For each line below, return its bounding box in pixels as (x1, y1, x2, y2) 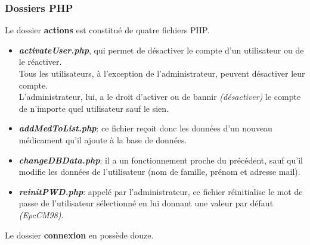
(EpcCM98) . (18, 208, 64, 221)
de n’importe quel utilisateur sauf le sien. (18, 102, 169, 114)
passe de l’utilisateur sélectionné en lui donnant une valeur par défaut (18, 197, 274, 209)
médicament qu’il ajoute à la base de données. (18, 133, 187, 146)
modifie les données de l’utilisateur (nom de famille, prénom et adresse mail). (18, 165, 300, 178)
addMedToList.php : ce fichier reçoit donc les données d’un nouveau (18, 122, 272, 134)
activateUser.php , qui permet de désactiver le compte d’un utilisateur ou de (18, 43, 304, 56)
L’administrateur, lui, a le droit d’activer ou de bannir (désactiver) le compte (18, 90, 301, 103)
